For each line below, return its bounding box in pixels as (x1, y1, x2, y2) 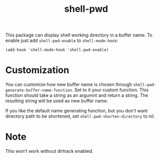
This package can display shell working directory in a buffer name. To (5, 32, 153, 38)
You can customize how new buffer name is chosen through (5, 82, 132, 88)
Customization (5, 65, 69, 76)
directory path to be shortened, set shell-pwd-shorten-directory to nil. (5, 113, 155, 120)
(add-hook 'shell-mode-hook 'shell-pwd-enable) (5, 47, 109, 53)
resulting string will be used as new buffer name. (5, 98, 109, 104)
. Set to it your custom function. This (71, 87, 149, 93)
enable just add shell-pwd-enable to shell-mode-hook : (5, 37, 118, 44)
